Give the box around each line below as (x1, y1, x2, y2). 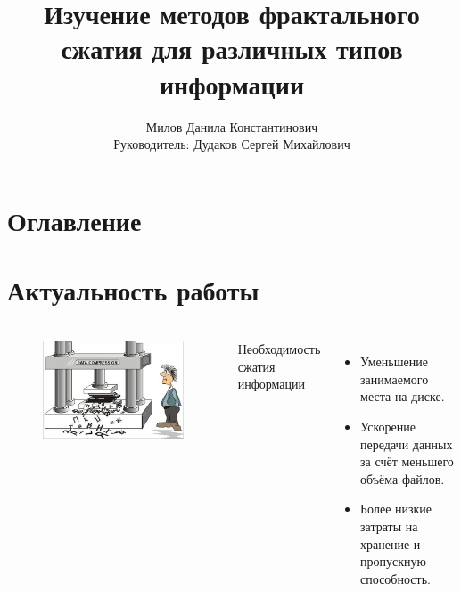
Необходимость (237, 340, 321, 358)
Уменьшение (360, 352, 428, 371)
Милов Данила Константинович (145, 117, 318, 135)
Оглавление (7, 201, 142, 238)
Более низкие (360, 499, 432, 518)
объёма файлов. (360, 469, 445, 488)
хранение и (360, 534, 421, 553)
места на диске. (360, 387, 445, 406)
